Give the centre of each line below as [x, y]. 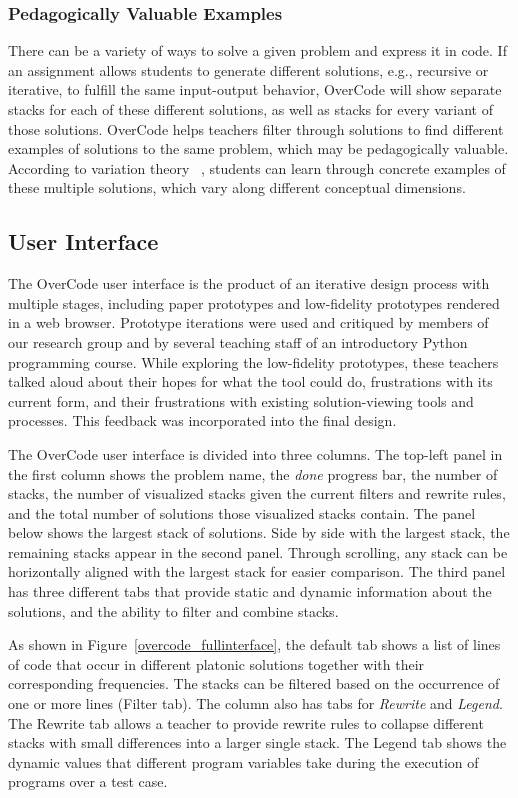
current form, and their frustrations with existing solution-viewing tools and [241, 400]
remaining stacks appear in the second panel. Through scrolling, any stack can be [258, 551]
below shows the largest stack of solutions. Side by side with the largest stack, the [259, 532]
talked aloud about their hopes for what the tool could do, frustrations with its [250, 381]
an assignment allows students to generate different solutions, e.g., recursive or [248, 69]
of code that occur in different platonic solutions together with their [216, 663]
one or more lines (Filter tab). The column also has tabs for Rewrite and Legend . [255, 703]
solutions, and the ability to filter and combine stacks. [173, 610]
